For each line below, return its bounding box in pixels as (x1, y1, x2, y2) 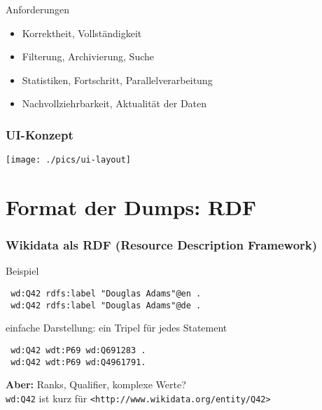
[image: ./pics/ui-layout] (6, 155, 131, 165)
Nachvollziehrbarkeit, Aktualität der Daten (22, 96, 207, 111)
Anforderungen (6, 2, 70, 16)
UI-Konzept (6, 125, 73, 143)
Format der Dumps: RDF (6, 193, 257, 221)
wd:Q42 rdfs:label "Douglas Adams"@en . (10, 289, 202, 299)
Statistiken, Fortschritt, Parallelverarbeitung (22, 72, 213, 87)
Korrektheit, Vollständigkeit (22, 25, 142, 40)
